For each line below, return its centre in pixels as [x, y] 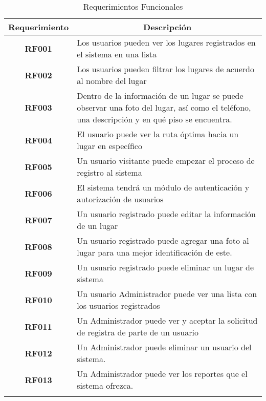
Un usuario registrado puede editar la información [167, 214]
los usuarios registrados [118, 305]
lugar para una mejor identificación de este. [154, 252]
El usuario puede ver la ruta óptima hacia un [158, 134]
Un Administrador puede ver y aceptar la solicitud [167, 320]
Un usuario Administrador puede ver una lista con [167, 294]
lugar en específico [109, 146]
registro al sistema [109, 172]
